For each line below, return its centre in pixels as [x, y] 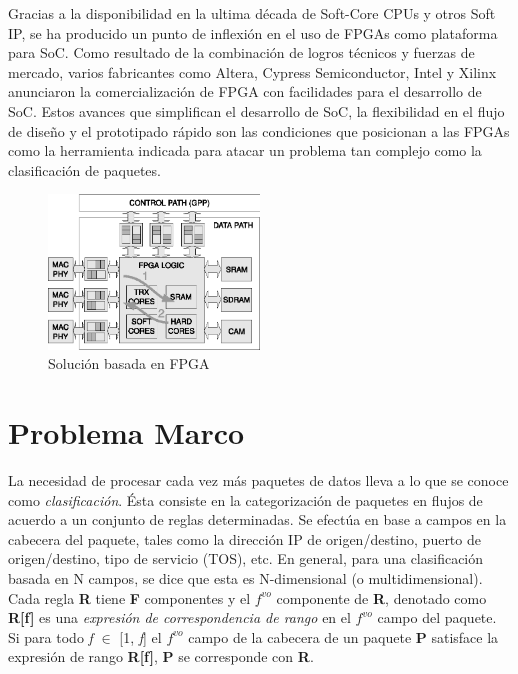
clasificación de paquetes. [84, 169]
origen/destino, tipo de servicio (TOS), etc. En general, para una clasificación [246, 558]
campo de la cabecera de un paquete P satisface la [343, 636]
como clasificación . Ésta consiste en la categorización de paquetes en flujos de [245, 499]
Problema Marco [126, 432]
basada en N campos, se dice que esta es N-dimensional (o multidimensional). [245, 578]
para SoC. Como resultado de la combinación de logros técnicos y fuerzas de [241, 52]
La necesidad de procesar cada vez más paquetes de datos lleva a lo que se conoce [258, 480]
